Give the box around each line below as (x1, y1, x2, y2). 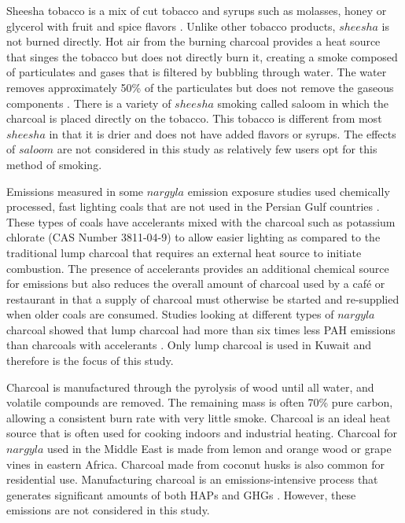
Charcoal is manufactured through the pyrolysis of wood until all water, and (6, 378, 374, 395)
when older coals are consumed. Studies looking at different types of (6, 306, 334, 322)
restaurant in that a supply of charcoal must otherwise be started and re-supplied (6, 290, 399, 307)
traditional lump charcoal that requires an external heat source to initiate (6, 244, 362, 260)
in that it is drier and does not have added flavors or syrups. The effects (49, 125, 396, 142)
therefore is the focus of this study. (6, 352, 174, 369)
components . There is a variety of (6, 94, 171, 111)
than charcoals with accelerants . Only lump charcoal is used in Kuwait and (6, 337, 371, 353)
